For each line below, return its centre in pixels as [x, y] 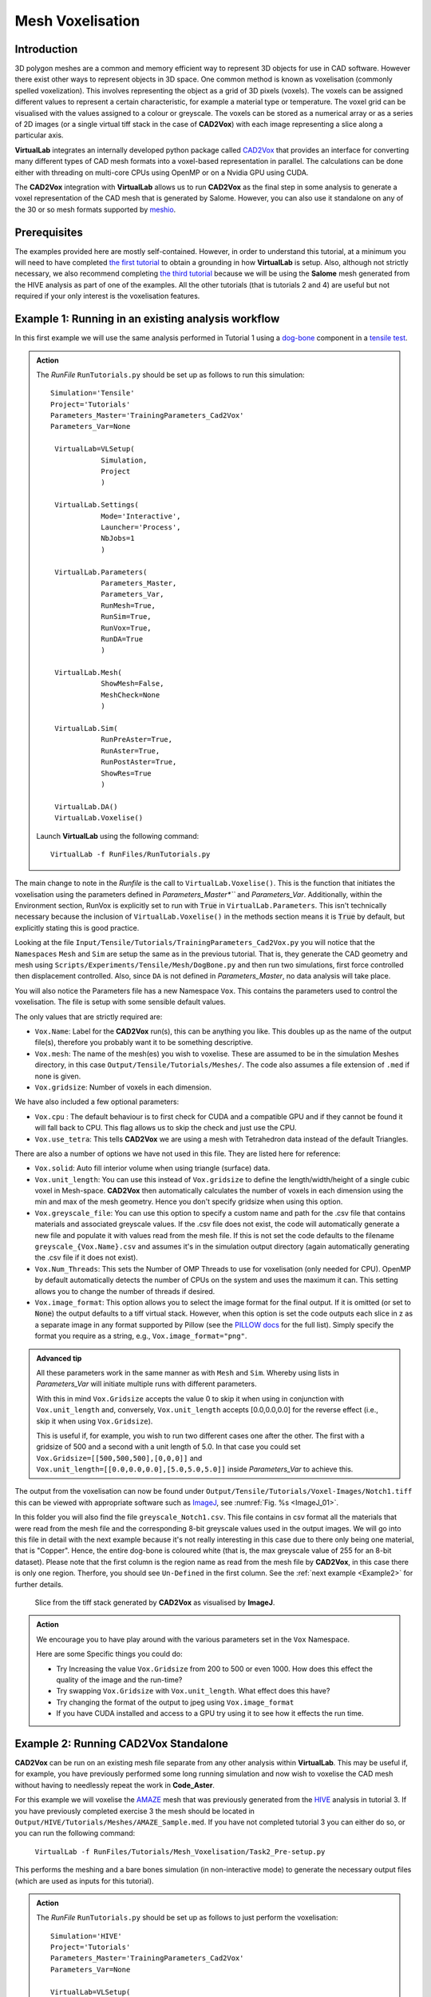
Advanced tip [59, 1358]
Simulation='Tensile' [93, 393]
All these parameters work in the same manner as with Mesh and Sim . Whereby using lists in [188, 1372]
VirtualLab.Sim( [86, 729]
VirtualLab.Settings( [97, 505]
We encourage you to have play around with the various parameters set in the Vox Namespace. [193, 1639]
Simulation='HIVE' [87, 1936]
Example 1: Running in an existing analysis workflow [147, 319]
